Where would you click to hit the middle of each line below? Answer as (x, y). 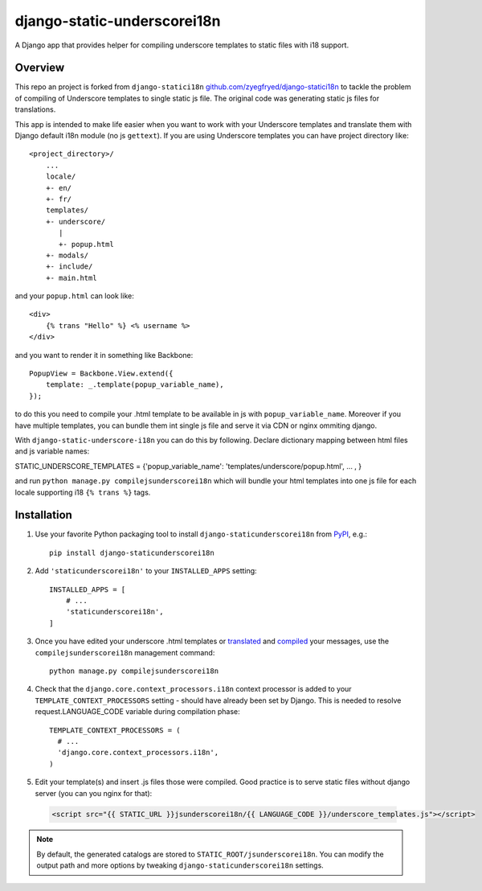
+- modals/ (67, 255)
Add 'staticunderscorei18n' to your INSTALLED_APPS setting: (146, 571)
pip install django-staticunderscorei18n (132, 552)
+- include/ (69, 267)
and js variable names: (52, 451)
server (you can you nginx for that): (94, 793)
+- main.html (71, 278)
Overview (40, 68)
